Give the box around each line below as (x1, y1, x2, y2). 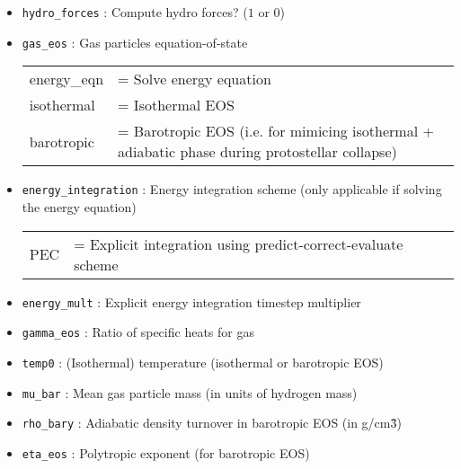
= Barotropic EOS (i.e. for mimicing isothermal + (118, 120, 434, 142)
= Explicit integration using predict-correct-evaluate (74, 233, 403, 254)
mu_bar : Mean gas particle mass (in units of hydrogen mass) (22, 383, 358, 402)
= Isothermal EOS (118, 94, 235, 116)
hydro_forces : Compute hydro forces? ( (22, 3, 248, 21)
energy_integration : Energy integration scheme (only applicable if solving (22, 180, 442, 199)
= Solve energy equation (118, 68, 271, 90)
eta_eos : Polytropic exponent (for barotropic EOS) (22, 443, 310, 462)
